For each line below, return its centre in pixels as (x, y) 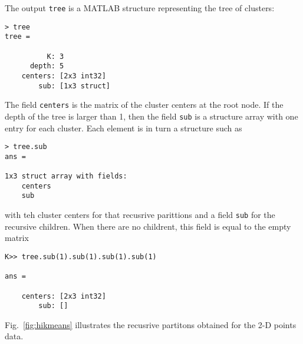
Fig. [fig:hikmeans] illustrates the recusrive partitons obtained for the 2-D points (151, 324)
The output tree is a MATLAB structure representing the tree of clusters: (140, 8)
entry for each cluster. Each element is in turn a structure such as (123, 128)
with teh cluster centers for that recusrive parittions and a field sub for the (140, 215)
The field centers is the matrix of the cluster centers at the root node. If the (144, 105)
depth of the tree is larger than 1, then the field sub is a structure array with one (151, 116)
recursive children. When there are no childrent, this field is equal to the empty (148, 226)
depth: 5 (47, 66)
